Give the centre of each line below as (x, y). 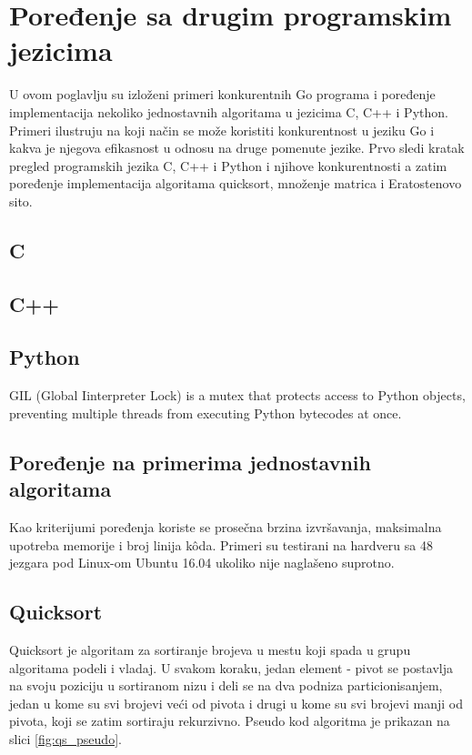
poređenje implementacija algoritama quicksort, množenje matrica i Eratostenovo (236, 183)
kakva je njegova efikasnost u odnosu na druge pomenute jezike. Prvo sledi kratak (237, 148)
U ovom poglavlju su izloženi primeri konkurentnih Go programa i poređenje (222, 94)
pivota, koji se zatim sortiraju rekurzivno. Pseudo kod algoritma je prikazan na (230, 721)
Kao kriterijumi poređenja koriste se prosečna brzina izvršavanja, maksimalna (226, 527)
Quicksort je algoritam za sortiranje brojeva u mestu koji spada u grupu (210, 649)
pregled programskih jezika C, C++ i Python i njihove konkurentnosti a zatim (228, 165)
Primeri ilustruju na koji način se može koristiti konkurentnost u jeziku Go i (222, 130)
